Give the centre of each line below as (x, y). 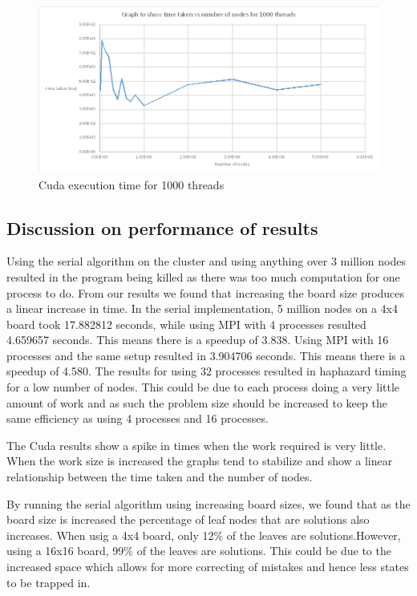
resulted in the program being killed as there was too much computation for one (203, 276)
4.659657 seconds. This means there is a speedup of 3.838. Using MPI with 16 (198, 340)
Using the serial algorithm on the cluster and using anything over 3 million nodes (206, 261)
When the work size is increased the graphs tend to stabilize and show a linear (200, 461)
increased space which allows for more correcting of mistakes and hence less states (208, 566)
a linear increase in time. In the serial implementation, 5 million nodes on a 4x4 (202, 308)
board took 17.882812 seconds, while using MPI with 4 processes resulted (186, 324)
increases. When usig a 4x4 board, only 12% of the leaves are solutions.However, (204, 535)
